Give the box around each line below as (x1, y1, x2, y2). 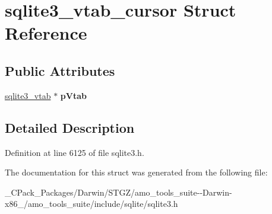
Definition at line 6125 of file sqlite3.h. (5, 146, 144, 158)
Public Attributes (5, 61, 115, 79)
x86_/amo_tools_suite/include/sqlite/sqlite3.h (5, 197, 178, 210)
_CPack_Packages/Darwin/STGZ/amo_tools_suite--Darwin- (5, 186, 232, 198)
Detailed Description (5, 118, 135, 136)
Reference (5, 21, 87, 45)
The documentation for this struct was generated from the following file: (5, 166, 268, 178)
